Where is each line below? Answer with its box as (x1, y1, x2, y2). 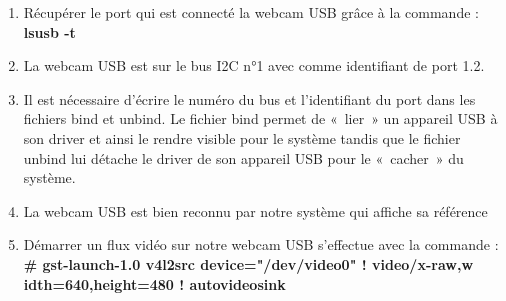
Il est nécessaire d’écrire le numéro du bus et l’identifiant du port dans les (23, 88, 476, 109)
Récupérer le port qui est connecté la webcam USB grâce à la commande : (23, 2, 479, 22)
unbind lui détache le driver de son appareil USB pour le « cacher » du (23, 147, 464, 168)
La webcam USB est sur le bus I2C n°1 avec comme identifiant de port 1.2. (23, 55, 485, 76)
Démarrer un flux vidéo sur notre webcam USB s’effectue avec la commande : (23, 234, 499, 255)
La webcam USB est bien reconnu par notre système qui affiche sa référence (23, 200, 488, 221)
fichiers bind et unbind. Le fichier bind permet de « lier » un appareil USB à (23, 108, 498, 129)
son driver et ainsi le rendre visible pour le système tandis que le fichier (23, 127, 461, 148)
